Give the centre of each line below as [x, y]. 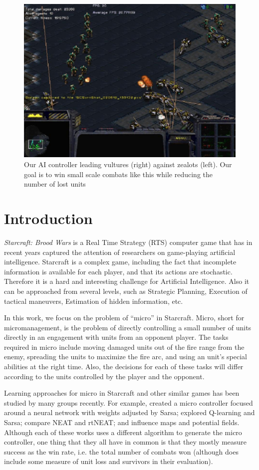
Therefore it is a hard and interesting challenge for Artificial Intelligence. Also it [127, 281]
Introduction [48, 218]
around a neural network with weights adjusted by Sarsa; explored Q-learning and [129, 412]
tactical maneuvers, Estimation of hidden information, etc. [94, 301]
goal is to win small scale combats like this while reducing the [118, 174]
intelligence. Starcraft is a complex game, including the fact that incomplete [120, 262]
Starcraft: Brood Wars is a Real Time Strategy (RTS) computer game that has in [128, 242]
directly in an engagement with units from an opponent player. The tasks [116, 337]
